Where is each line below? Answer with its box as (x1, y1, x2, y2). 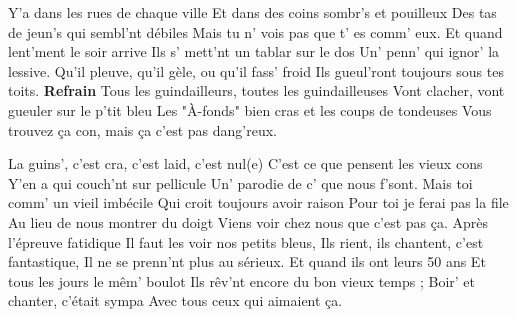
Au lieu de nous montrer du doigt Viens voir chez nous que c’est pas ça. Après (8, 211, 489, 232)
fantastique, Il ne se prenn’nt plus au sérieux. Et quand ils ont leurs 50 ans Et (8, 251, 486, 272)
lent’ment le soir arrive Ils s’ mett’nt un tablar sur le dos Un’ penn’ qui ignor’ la (8, 41, 500, 62)
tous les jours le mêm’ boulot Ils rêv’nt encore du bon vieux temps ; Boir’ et (8, 270, 475, 291)
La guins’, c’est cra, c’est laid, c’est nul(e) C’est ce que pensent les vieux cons (8, 153, 483, 174)
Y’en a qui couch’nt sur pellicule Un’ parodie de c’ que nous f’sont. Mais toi (8, 172, 473, 193)
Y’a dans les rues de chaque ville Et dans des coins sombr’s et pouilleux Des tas (8, 2, 497, 22)
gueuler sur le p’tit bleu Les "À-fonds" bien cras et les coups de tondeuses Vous (8, 99, 492, 120)
